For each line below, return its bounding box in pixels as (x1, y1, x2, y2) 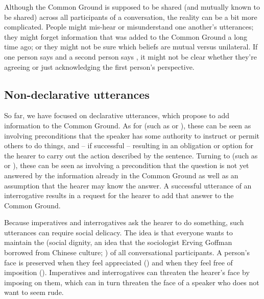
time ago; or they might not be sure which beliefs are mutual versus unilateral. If (4, 41, 258, 52)
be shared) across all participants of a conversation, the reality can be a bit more (4, 11, 257, 22)
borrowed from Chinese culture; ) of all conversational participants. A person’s (4, 247, 250, 258)
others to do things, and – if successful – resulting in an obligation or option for (4, 140, 253, 151)
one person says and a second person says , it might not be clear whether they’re (4, 51, 257, 62)
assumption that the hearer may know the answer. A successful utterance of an (4, 180, 252, 191)
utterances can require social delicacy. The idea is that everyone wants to (4, 227, 233, 237)
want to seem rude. (4, 287, 64, 297)
